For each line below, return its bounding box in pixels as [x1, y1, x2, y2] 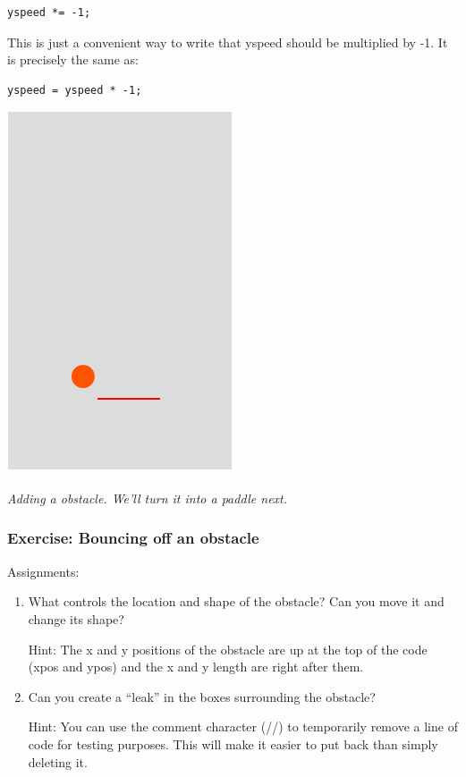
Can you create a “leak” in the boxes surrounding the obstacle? [28, 687, 376, 705]
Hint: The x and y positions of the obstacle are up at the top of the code [28, 639, 428, 658]
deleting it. [28, 752, 88, 771]
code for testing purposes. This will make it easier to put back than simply [28, 734, 438, 753]
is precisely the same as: [7, 50, 139, 69]
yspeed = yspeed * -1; [7, 83, 142, 97]
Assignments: [7, 562, 80, 580]
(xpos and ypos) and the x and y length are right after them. [28, 657, 364, 676]
